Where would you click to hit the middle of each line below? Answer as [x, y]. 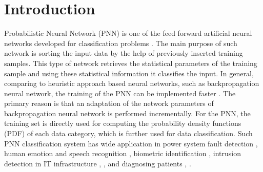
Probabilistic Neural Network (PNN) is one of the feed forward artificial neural [128, 33]
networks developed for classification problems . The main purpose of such [121, 43]
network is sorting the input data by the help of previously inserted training [124, 53]
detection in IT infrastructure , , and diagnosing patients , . [98, 163]
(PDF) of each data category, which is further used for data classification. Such [128, 133]
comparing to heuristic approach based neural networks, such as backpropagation [132, 83]
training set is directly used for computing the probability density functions [123, 123]
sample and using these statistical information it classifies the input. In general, [129, 73]
